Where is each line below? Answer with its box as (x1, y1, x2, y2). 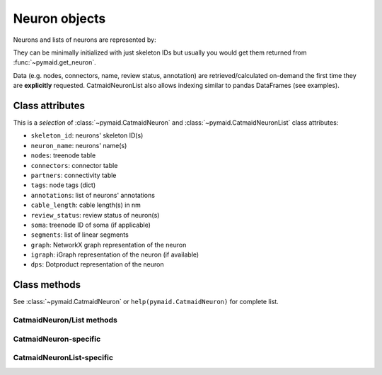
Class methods (13, 279, 81, 291)
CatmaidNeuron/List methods (13, 315, 118, 325)
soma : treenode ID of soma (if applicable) (30, 220, 151, 229)
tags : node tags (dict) (30, 181, 96, 189)
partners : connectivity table (30, 171, 117, 179)
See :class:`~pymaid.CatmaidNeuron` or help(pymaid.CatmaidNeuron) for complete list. (13, 298, 279, 306)
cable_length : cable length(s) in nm (30, 201, 141, 209)
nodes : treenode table (30, 151, 96, 159)
